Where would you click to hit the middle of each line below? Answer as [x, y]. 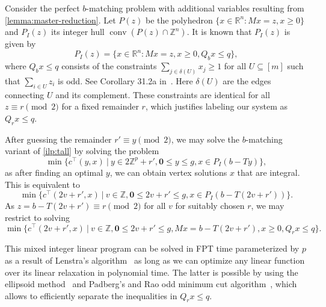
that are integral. [269, 172]
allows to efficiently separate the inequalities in [91, 295]
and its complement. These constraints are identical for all [163, 94]
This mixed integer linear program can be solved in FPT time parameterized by [152, 248]
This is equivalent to [42, 184]
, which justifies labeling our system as [217, 106]
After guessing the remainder [58, 139]
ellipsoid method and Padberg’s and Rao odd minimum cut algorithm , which [151, 284]
